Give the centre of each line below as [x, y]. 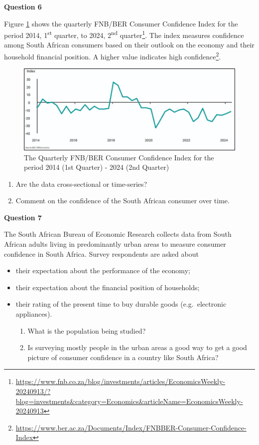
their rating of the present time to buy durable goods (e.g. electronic [121, 304]
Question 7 [23, 217]
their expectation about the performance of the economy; [103, 270]
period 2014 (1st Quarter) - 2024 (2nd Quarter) [97, 167]
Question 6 [23, 6]
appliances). [34, 314]
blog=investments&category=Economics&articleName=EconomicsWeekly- [129, 401]
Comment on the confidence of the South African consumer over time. [123, 201]
